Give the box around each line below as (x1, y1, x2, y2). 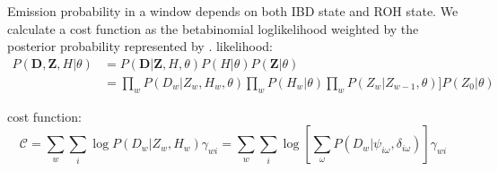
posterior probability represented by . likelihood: (7, 37, 273, 56)
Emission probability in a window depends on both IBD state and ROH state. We (7, 2, 459, 20)
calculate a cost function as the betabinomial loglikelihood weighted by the (7, 19, 419, 38)
